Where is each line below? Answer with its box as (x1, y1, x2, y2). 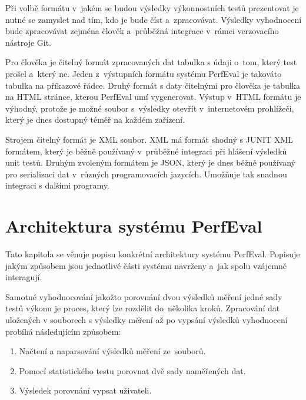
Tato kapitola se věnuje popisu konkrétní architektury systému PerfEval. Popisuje (5, 248, 300, 260)
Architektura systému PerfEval (5, 214, 262, 238)
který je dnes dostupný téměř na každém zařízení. (5, 113, 185, 126)
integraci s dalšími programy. (5, 179, 109, 191)
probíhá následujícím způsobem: (5, 325, 121, 337)
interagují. (5, 271, 42, 283)
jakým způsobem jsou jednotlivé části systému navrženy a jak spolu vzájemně (5, 259, 287, 271)
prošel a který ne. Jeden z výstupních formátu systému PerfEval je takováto (5, 67, 282, 79)
